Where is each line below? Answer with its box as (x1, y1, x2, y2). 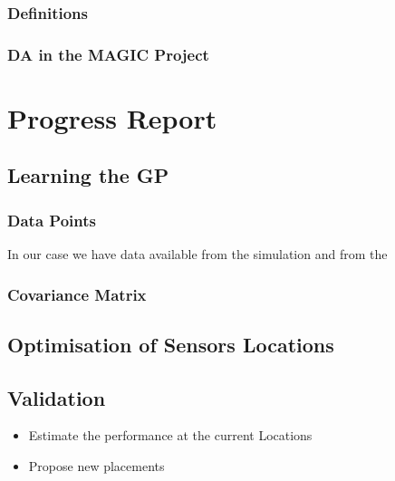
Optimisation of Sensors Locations (7, 330, 334, 358)
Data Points (7, 208, 96, 231)
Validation (7, 383, 106, 411)
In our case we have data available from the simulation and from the (7, 245, 388, 264)
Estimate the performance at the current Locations (28, 426, 313, 445)
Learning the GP (7, 161, 169, 189)
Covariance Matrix (7, 283, 147, 305)
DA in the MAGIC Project (7, 43, 209, 65)
